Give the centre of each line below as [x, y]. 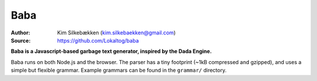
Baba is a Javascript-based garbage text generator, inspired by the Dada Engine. [111, 51]
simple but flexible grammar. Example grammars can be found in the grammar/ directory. [119, 71]
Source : [21, 40]
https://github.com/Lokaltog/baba [98, 40]
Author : [21, 33]
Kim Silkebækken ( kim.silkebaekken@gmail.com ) [117, 33]
